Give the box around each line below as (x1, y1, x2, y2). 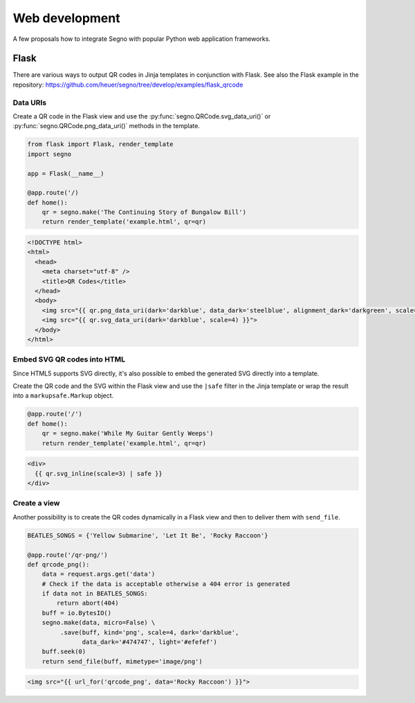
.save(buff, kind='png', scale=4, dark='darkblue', (59, 628, 239, 637)
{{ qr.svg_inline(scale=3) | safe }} (35, 470, 163, 477)
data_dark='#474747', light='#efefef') (82, 638, 217, 646)
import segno (27, 150, 72, 158)
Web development (12, 10, 120, 26)
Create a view (12, 499, 60, 508)
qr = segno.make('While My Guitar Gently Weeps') (41, 429, 214, 438)
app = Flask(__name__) (27, 170, 104, 177)
